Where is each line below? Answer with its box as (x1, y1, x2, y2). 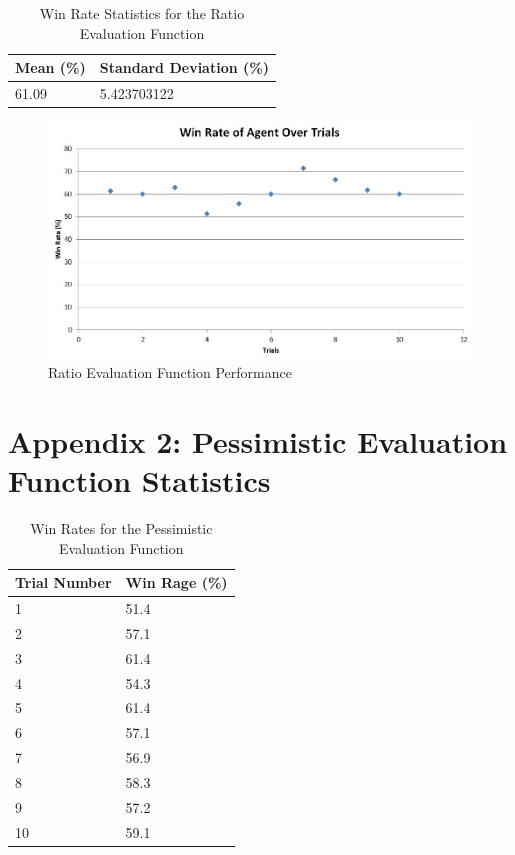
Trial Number (15, 572, 112, 593)
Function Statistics (8, 460, 271, 501)
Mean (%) (15, 57, 86, 78)
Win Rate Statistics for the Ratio (39, 3, 245, 23)
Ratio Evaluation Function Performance (48, 362, 292, 383)
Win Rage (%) (125, 572, 228, 593)
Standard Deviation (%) (99, 57, 269, 78)
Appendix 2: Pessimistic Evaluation (8, 420, 508, 461)
